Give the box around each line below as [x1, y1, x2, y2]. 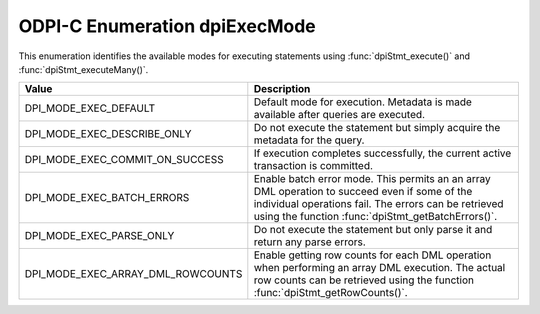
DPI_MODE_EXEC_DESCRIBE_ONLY [24, 127, 192, 141]
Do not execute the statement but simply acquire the [253, 121, 501, 135]
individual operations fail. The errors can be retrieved [253, 197, 504, 211]
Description [253, 82, 311, 96]
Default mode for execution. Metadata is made [253, 95, 472, 109]
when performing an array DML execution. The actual [253, 261, 506, 275]
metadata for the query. [253, 133, 365, 147]
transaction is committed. [253, 159, 374, 173]
